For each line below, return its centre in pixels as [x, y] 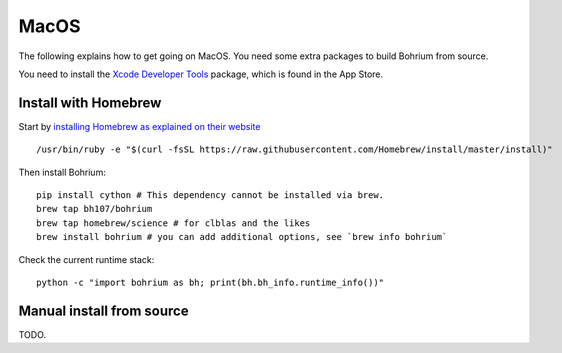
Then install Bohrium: [62, 172]
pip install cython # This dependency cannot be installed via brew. [210, 195]
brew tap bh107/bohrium [94, 209]
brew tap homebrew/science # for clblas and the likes [173, 223]
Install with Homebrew [90, 102]
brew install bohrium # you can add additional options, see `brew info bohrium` [242, 237]
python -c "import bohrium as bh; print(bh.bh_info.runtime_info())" [210, 282]
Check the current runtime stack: [86, 259]
